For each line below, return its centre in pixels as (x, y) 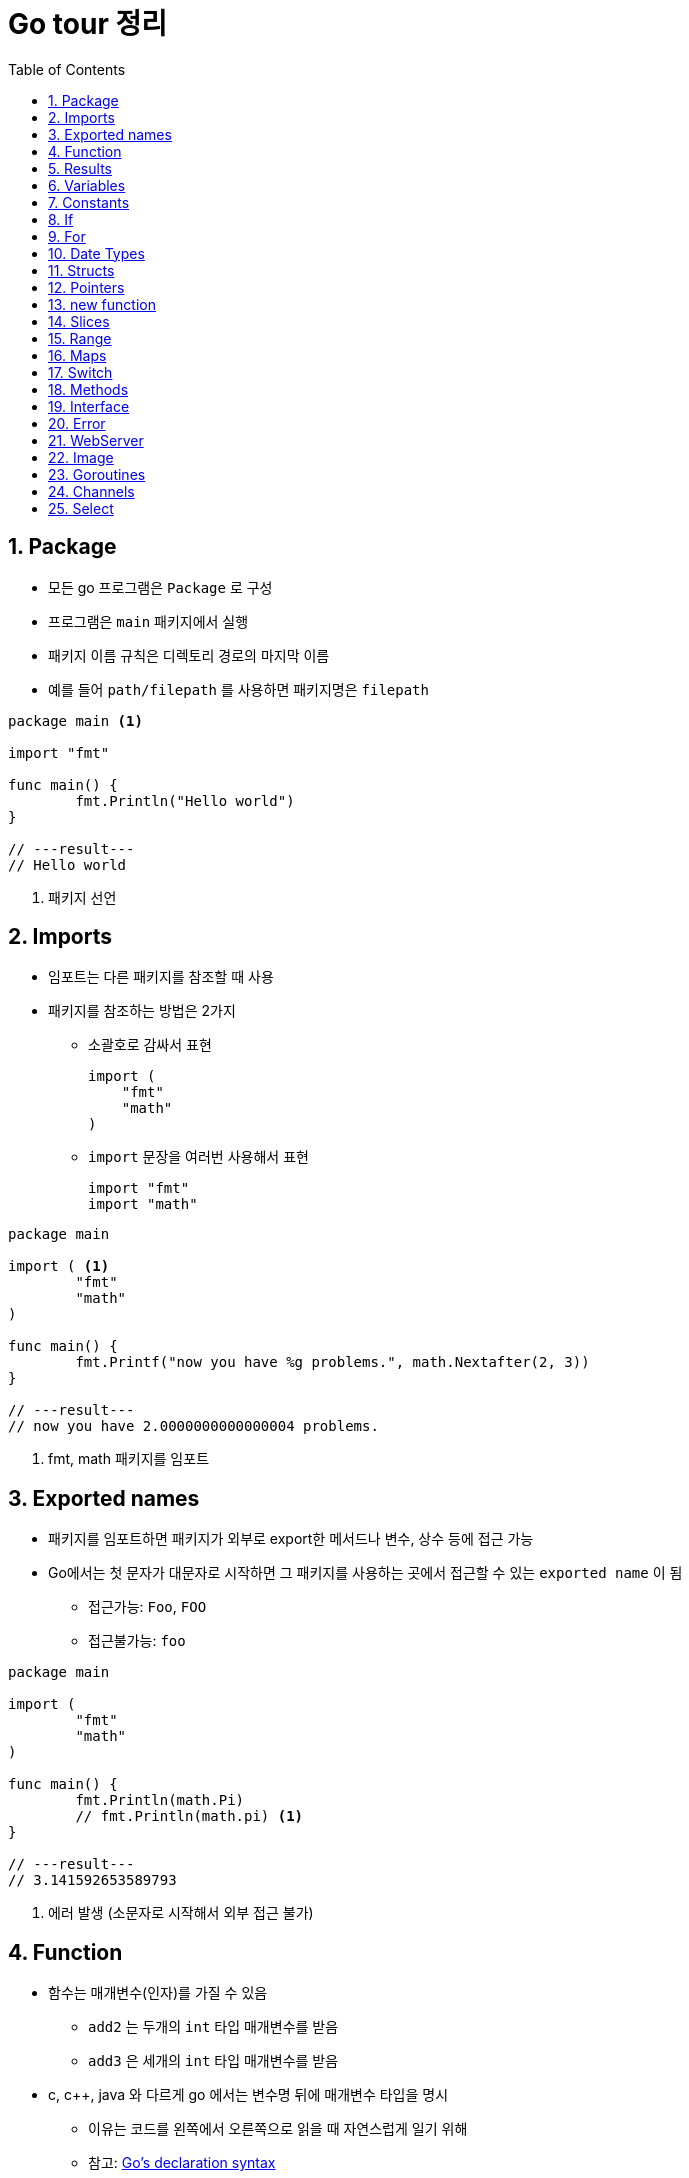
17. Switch (80, 372)
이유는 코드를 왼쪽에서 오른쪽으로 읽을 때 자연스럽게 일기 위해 (278, 2129)
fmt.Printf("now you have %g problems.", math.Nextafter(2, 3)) (332, 1362)
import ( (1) (59, 1266)
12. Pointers (86, 287)
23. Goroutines (97, 474)
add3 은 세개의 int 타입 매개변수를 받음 (213, 2061)
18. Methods (88, 389)
